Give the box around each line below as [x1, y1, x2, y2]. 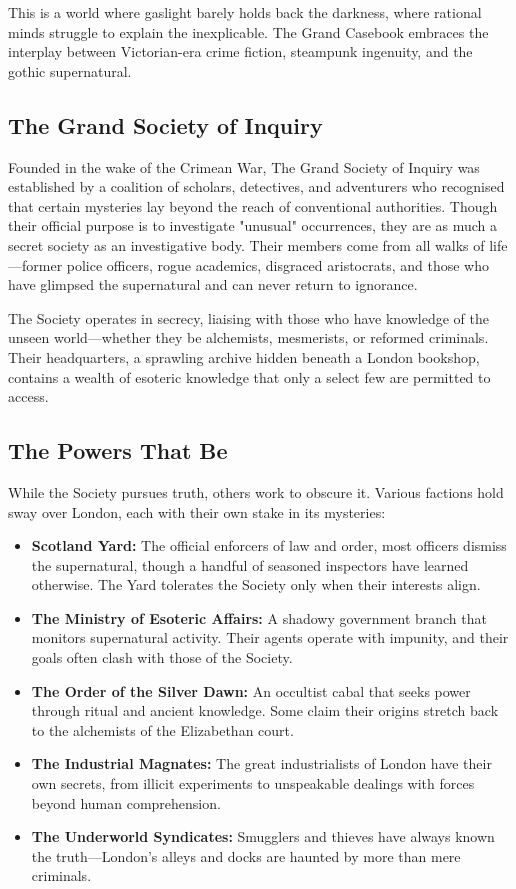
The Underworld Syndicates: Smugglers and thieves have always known [31, 826, 495, 847]
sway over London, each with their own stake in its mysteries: [8, 501, 386, 522]
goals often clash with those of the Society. [31, 647, 293, 668]
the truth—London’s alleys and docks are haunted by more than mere [31, 845, 461, 866]
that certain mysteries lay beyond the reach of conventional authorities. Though [8, 195, 498, 216]
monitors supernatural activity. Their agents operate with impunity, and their [31, 627, 509, 648]
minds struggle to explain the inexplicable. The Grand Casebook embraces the [8, 21, 489, 42]
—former [8, 254, 63, 275]
